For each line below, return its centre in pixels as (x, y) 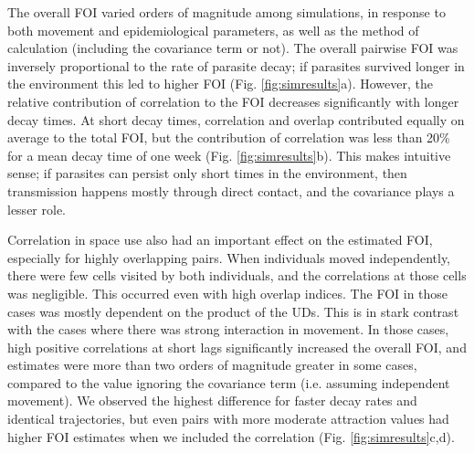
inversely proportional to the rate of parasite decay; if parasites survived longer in (236, 65)
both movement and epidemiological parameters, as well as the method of (213, 30)
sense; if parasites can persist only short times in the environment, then (207, 173)
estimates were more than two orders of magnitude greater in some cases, (212, 365)
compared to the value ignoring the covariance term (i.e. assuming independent (229, 382)
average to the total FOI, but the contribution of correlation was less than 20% (229, 137)
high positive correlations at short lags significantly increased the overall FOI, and (237, 347)
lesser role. (37, 209)
